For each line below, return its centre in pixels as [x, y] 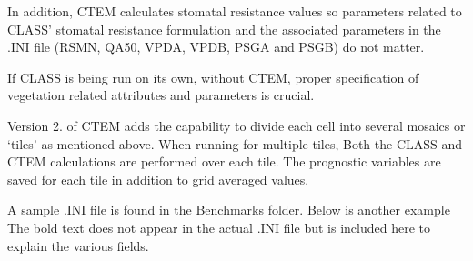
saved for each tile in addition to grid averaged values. [158, 179]
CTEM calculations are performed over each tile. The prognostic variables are [224, 161]
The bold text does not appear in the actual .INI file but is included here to [219, 227]
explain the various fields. [78, 245]
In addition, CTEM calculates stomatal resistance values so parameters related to [235, 11]
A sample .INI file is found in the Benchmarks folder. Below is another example [229, 210]
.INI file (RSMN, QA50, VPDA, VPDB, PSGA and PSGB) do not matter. [216, 47]
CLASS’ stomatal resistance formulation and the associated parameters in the [224, 29]
